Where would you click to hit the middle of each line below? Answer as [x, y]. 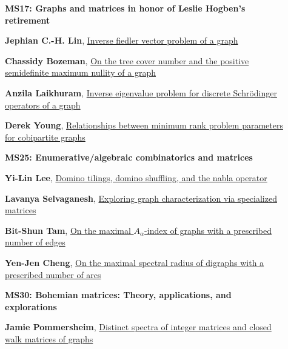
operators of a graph [43, 105]
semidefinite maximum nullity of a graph [81, 72]
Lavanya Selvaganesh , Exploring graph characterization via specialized [141, 198]
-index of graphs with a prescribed [208, 230]
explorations [31, 306]
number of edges [35, 242]
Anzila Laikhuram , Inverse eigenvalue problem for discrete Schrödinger [141, 92]
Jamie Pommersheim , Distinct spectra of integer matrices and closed [138, 327]
